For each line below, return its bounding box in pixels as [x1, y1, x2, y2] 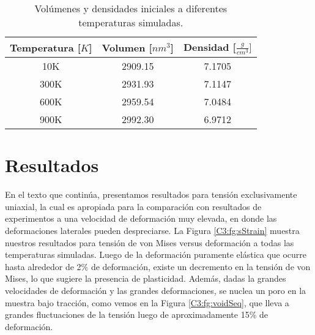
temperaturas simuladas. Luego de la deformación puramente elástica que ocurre [5, 248, 307, 261]
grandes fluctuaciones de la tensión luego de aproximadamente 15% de [5, 308, 269, 321]
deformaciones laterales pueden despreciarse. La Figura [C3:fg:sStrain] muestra [5, 224, 300, 237]
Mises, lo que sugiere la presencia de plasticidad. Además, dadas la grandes [5, 272, 286, 285]
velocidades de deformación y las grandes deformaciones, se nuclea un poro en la [5, 284, 306, 297]
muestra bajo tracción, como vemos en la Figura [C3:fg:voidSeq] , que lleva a [5, 296, 289, 309]
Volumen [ [102, 40, 152, 55]
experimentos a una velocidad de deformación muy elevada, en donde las [5, 212, 277, 225]
